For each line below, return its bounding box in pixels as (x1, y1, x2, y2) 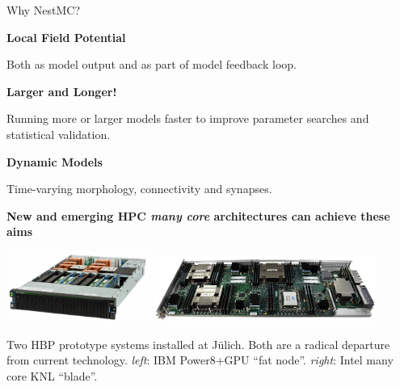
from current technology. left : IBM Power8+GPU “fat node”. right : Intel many (6, 351, 394, 368)
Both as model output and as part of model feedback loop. (6, 56, 297, 73)
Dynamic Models (6, 153, 103, 170)
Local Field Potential (6, 28, 126, 45)
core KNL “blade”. (6, 368, 98, 385)
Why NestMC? (6, 2, 81, 18)
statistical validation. (6, 125, 111, 142)
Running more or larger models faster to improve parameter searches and (6, 110, 369, 127)
